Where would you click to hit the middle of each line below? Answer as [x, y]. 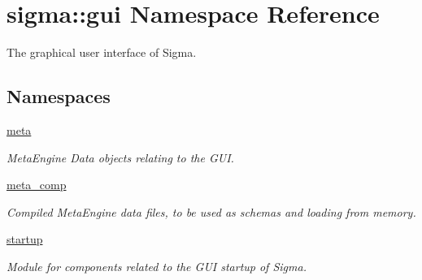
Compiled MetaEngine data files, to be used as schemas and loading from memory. [211, 211]
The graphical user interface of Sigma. [102, 52]
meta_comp [37, 185]
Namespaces [59, 96]
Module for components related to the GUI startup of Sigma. [157, 266]
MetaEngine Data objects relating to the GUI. [120, 157]
